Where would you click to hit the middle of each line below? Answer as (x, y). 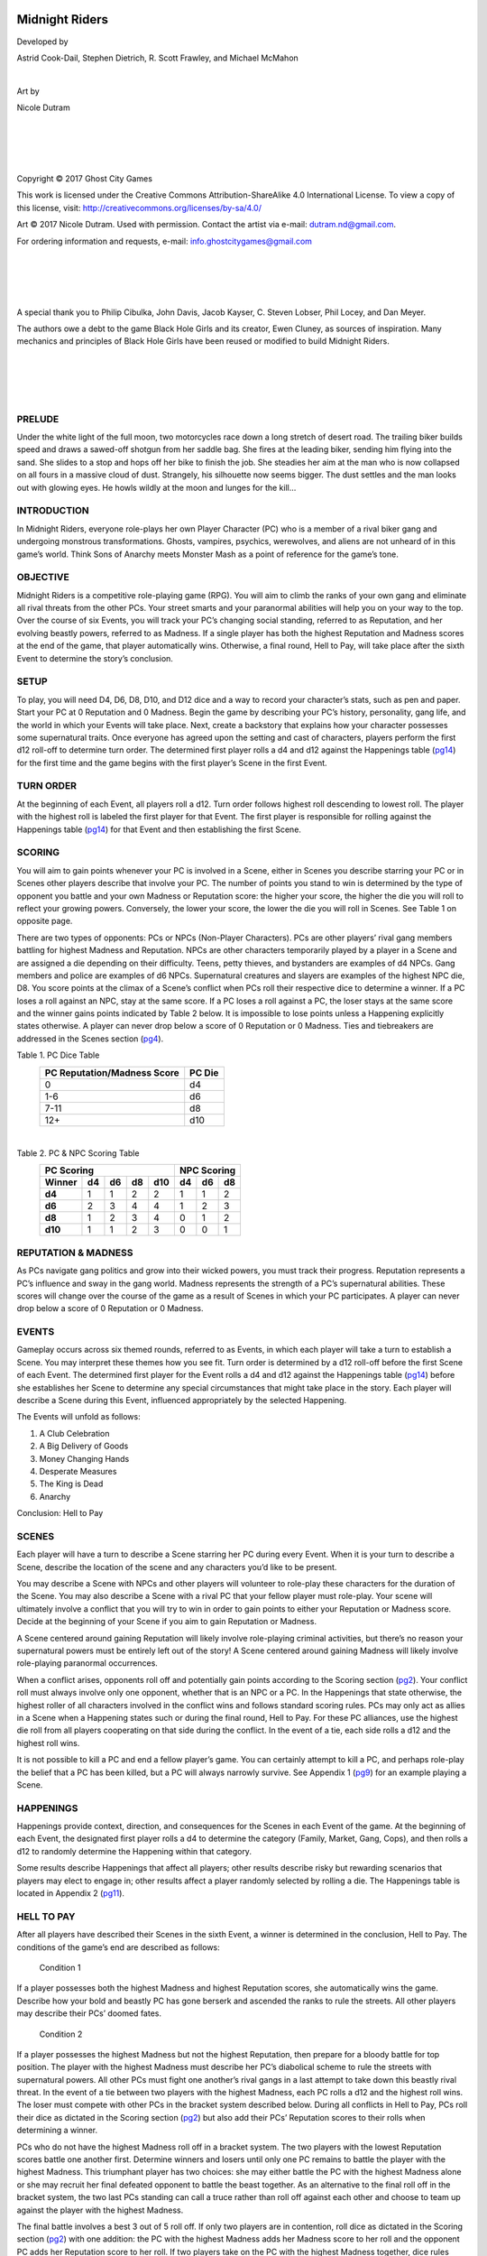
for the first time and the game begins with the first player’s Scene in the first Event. (172, 763)
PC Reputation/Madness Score (112, 1072)
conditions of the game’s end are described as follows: (118, 1947)
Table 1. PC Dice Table (58, 1055)
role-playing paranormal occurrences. (87, 1663)
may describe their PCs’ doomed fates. (89, 2013)
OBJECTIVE (43, 578)
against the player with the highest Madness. (100, 2210)
